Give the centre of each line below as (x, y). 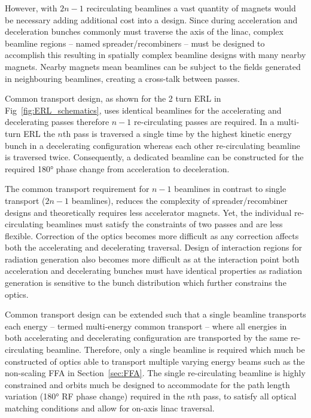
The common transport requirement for (77, 189)
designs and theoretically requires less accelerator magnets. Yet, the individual (148, 212)
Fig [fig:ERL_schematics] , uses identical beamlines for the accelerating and (143, 110)
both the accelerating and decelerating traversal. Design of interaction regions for (153, 247)
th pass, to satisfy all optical (244, 396)
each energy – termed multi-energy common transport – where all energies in (146, 326)
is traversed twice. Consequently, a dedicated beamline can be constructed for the (154, 157)
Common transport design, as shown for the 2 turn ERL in (113, 98)
